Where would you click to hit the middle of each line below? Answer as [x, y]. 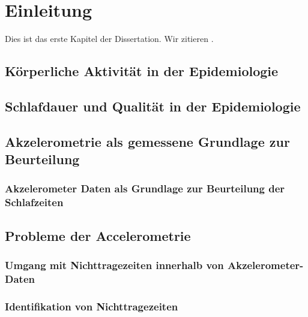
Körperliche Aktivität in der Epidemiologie [142, 71]
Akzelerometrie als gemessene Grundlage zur [147, 141]
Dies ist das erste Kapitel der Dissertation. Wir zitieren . [109, 39]
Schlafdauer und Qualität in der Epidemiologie [153, 106]
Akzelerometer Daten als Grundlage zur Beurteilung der [145, 188]
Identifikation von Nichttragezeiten [92, 306]
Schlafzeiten [34, 202]
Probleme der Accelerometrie [98, 235]
